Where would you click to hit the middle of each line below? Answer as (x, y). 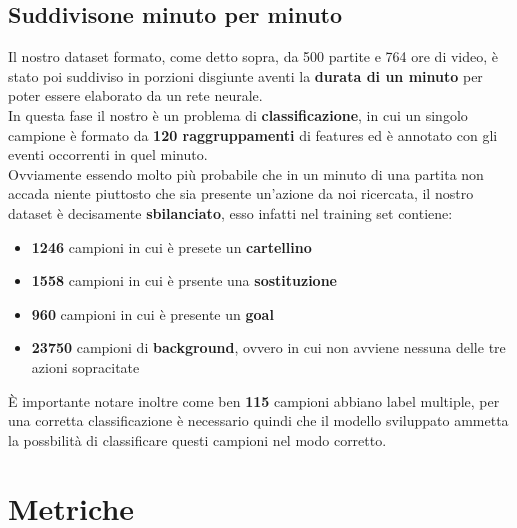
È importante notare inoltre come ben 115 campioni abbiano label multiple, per (254, 400)
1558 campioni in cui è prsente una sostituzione (184, 280)
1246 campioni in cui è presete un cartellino (171, 246)
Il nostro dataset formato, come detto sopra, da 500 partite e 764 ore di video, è (253, 56)
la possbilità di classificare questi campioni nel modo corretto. (197, 439)
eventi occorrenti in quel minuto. (108, 154)
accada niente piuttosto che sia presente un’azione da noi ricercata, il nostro (241, 193)
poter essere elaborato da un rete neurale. (135, 95)
